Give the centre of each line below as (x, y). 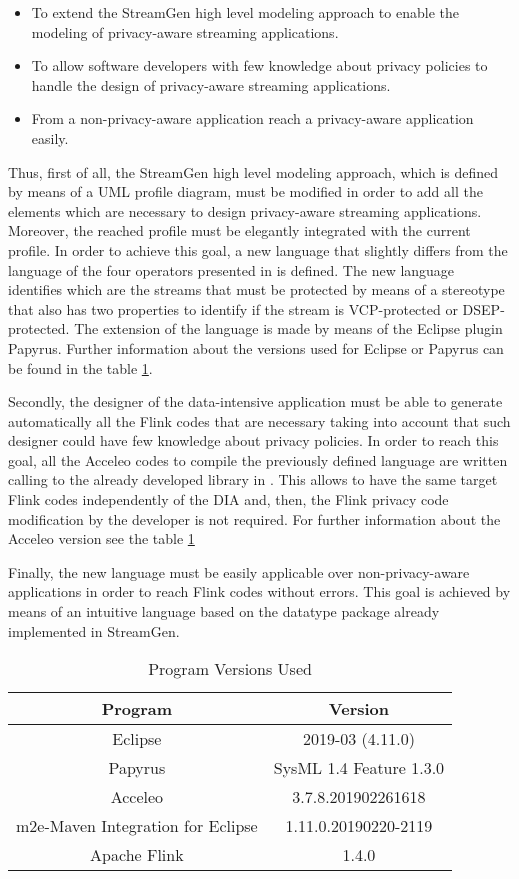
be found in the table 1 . (80, 367)
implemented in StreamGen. (94, 630)
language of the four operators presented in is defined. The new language (231, 269)
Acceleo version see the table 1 (101, 538)
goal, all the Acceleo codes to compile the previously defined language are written (258, 459)
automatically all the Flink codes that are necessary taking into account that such (259, 420)
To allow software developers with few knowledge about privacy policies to (259, 65)
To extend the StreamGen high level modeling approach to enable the (245, 12)
